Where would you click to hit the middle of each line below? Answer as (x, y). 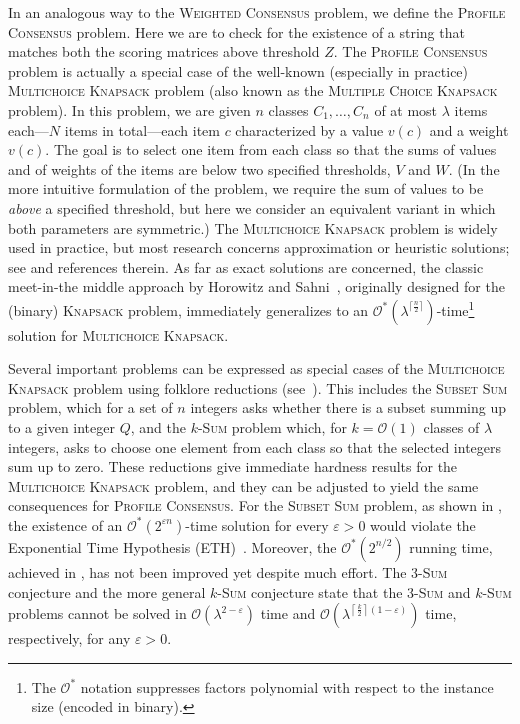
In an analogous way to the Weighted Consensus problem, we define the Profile (257, 12)
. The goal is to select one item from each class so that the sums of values (271, 149)
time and (288, 613)
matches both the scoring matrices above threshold (164, 51)
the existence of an (65, 524)
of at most (406, 109)
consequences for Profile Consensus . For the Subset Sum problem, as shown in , (255, 505)
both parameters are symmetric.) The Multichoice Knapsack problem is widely (253, 227)
